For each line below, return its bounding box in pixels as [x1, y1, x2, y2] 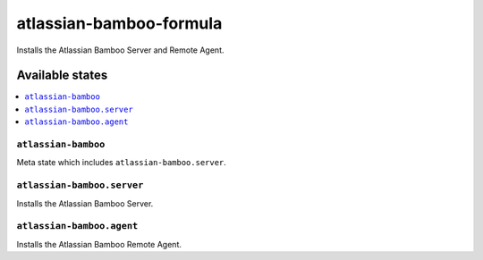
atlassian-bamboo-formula [16, 13, 223, 33]
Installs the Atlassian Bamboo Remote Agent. [16, 239, 182, 249]
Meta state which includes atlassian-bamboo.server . [16, 157, 227, 168]
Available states [16, 68, 108, 83]
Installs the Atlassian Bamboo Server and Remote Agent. [16, 45, 225, 55]
